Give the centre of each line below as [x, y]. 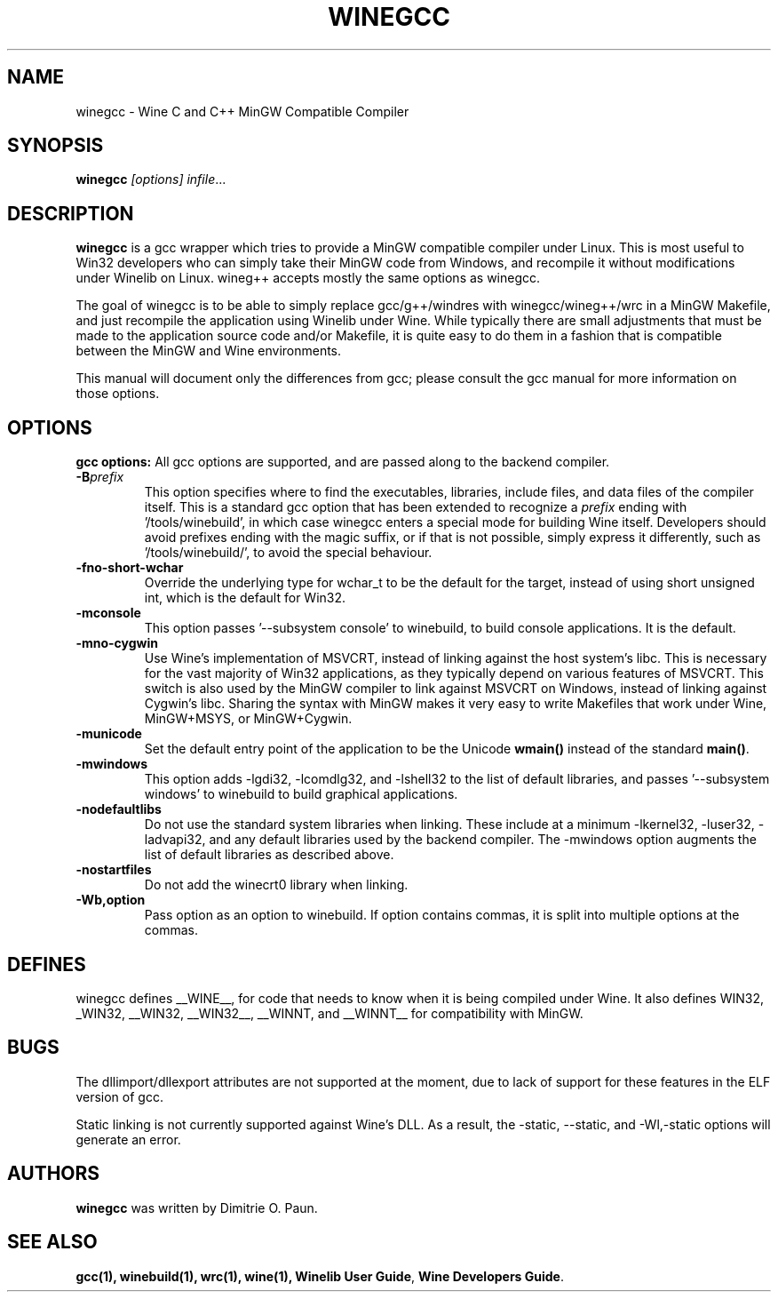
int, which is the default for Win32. [245, 598]
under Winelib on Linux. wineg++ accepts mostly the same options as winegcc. [308, 278]
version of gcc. [119, 1096]
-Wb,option [111, 900]
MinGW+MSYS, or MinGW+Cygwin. [248, 719]
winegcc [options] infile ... [151, 179]
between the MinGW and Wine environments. [209, 351]
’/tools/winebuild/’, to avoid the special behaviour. [288, 553]
